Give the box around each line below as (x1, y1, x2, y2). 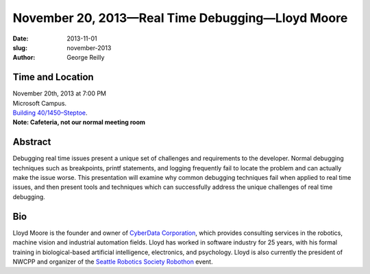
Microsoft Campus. (12, 99, 67, 107)
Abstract (12, 136, 51, 148)
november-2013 (66, 43, 112, 52)
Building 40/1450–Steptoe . (12, 109, 88, 117)
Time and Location (12, 71, 94, 83)
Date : (12, 34, 29, 43)
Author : (12, 54, 36, 62)
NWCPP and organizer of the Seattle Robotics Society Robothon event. (12, 258, 213, 266)
